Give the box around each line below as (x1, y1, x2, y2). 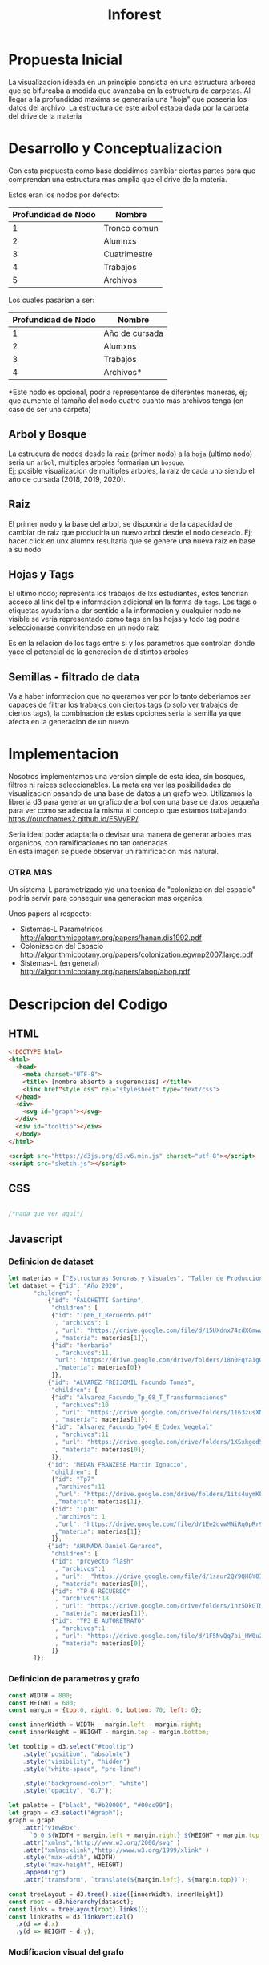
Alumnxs (103, 235, 137, 246)
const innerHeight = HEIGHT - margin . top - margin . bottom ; (8, 1729, 210, 1737)
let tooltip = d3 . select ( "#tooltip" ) (8, 1743, 134, 1751)
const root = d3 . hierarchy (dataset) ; (8, 1898, 134, 1906)
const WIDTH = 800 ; (8, 1691, 74, 1700)
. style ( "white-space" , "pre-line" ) (22, 1765, 142, 1773)
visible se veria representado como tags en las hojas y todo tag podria (8, 615, 240, 624)
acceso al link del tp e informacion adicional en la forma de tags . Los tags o (8, 597, 258, 607)
